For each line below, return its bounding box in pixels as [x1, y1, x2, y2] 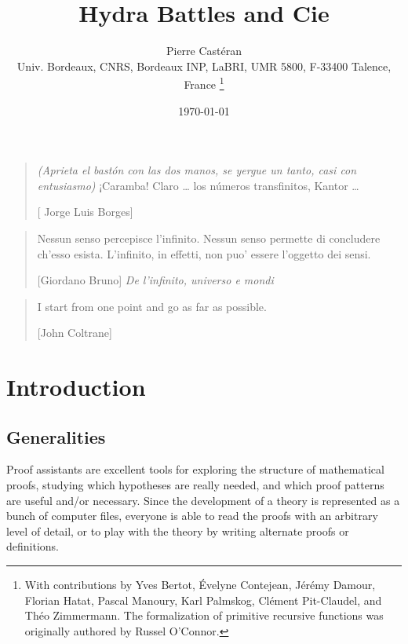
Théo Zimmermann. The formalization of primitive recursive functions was [24, 607, 384, 624]
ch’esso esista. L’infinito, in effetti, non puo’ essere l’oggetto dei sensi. [37, 245, 371, 262]
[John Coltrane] [37, 324, 112, 341]
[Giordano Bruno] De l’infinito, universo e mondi [37, 272, 274, 288]
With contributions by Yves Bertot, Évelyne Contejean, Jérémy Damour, [24, 576, 376, 593]
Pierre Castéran [166, 42, 242, 59]
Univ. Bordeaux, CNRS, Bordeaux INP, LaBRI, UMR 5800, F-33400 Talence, [16, 57, 392, 74]
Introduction [6, 371, 146, 403]
